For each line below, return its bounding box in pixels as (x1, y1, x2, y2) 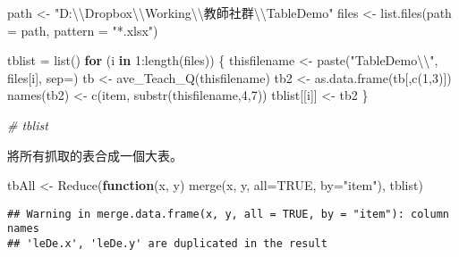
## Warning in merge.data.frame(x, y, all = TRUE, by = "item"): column (7, 207, 449, 220)
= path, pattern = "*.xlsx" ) (7, 21, 158, 39)
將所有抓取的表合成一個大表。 (7, 145, 183, 164)
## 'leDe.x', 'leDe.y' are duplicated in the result (7, 237, 327, 251)
